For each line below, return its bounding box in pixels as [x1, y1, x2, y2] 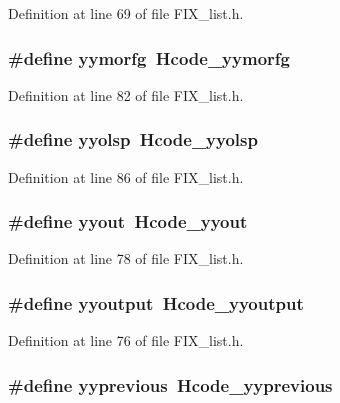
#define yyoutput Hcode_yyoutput [8, 290, 304, 315]
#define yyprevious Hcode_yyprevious [8, 372, 333, 397]
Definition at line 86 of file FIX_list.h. [8, 166, 244, 187]
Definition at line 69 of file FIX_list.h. [8, 3, 244, 23]
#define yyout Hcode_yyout [8, 209, 248, 234]
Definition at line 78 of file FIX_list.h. [8, 248, 244, 269]
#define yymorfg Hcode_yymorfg [8, 45, 290, 70]
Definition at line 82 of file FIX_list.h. [8, 84, 244, 105]
